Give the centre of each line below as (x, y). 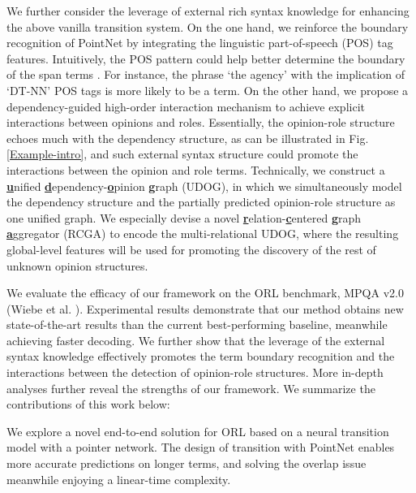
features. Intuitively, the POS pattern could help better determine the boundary (206, 58)
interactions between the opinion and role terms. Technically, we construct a (196, 169)
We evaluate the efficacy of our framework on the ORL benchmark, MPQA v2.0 (205, 293)
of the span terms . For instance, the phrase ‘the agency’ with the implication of (206, 74)
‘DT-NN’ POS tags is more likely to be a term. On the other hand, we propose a (208, 90)
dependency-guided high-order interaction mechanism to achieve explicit (186, 106)
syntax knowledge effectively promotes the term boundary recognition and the (201, 356)
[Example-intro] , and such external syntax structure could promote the (182, 154)
